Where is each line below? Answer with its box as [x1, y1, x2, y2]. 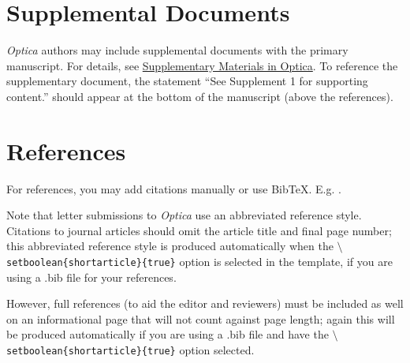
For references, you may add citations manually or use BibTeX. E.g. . [6, 180, 341, 196]
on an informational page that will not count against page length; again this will [6, 310, 395, 327]
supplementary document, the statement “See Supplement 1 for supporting [6, 73, 368, 89]
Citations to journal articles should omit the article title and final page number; [6, 222, 392, 238]
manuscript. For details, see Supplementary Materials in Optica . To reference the [6, 57, 398, 73]
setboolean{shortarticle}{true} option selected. [6, 342, 255, 358]
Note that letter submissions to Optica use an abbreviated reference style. [6, 207, 362, 223]
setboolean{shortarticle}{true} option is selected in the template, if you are [6, 253, 393, 269]
